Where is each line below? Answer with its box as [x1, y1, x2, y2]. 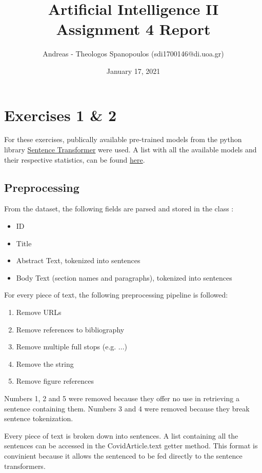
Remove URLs [16, 306, 62, 317]
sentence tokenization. [4, 413, 73, 424]
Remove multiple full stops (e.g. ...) [16, 341, 127, 352]
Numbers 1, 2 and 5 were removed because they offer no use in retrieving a [4, 392, 239, 403]
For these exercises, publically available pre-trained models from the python [4, 134, 242, 145]
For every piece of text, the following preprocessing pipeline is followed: [4, 289, 228, 300]
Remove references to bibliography [16, 324, 125, 334]
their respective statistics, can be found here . [4, 154, 145, 165]
